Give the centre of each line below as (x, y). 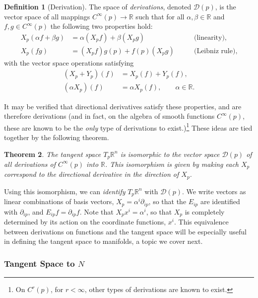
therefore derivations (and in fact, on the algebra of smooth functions (109, 116)
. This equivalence (201, 222)
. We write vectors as (214, 191)
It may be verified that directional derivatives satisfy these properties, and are (123, 106)
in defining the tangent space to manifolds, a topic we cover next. (103, 241)
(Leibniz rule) (215, 51)
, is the (226, 6)
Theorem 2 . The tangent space (53, 154)
